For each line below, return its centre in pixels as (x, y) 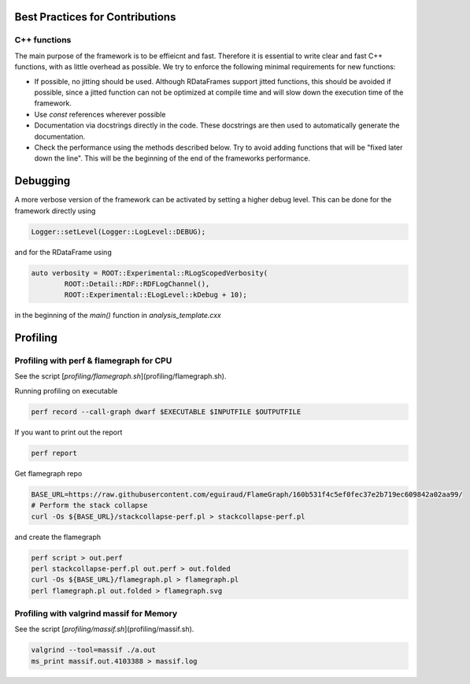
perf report (54, 453)
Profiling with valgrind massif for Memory (96, 614)
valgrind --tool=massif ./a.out (94, 650)
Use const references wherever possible (100, 114)
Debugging (43, 181)
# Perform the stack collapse (89, 505)
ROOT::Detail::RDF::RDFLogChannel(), (137, 284)
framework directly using (55, 211)
